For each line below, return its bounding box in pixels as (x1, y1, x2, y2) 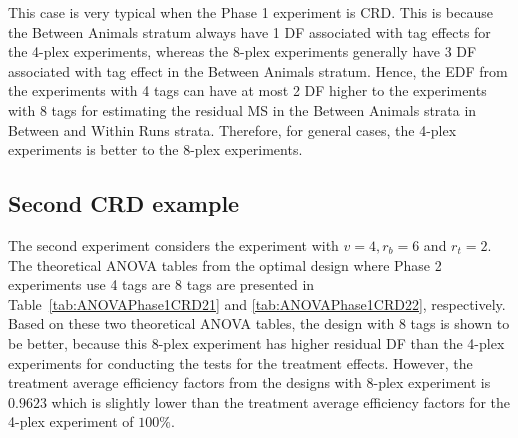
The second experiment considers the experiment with (8, 234, 339, 255)
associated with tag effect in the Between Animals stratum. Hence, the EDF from (8, 60, 508, 81)
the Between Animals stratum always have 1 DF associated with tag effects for (8, 21, 491, 42)
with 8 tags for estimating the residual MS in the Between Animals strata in (8, 99, 477, 120)
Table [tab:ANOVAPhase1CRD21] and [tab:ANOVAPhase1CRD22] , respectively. (8, 293, 506, 314)
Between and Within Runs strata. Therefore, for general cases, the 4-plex (8, 119, 457, 140)
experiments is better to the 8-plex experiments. (8, 139, 303, 160)
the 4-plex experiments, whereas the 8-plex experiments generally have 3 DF (8, 41, 477, 62)
